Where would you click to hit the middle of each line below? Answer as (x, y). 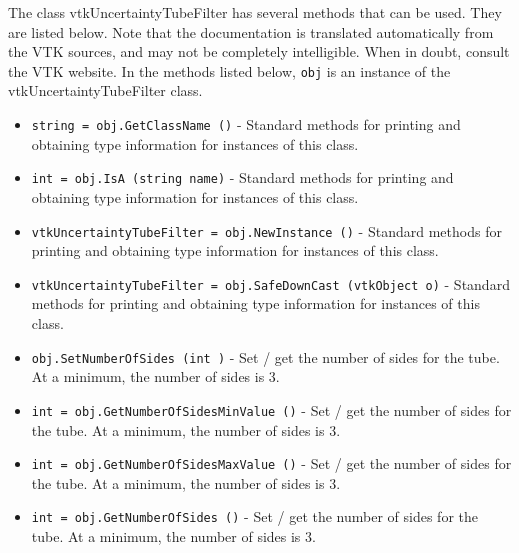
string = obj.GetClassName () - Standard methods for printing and (246, 124)
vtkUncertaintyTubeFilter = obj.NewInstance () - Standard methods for (266, 230)
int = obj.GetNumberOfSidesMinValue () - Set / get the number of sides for (271, 409)
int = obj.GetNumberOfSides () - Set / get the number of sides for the (254, 516)
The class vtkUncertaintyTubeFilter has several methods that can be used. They (255, 12)
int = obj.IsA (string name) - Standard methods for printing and (242, 177)
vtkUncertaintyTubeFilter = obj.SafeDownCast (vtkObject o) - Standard (270, 283)
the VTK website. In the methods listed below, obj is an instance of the (229, 70)
